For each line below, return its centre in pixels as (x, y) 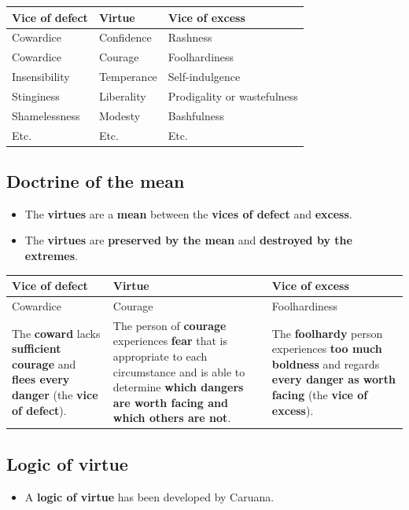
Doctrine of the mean (96, 181)
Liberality (122, 95)
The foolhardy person (327, 333)
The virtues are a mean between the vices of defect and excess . (188, 213)
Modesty (120, 115)
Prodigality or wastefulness (233, 95)
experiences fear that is (170, 341)
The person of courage (169, 325)
